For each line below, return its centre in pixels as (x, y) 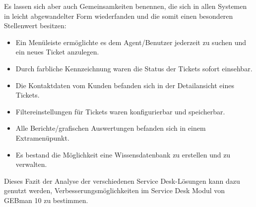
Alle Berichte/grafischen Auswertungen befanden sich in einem (111, 128)
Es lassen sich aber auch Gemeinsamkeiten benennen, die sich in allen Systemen (126, 6)
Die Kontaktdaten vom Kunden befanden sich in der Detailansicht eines (125, 85)
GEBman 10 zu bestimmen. (46, 200)
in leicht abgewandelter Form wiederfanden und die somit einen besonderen (119, 16)
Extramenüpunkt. (42, 137)
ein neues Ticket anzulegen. (57, 52)
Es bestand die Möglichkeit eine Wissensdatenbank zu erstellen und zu (123, 154)
